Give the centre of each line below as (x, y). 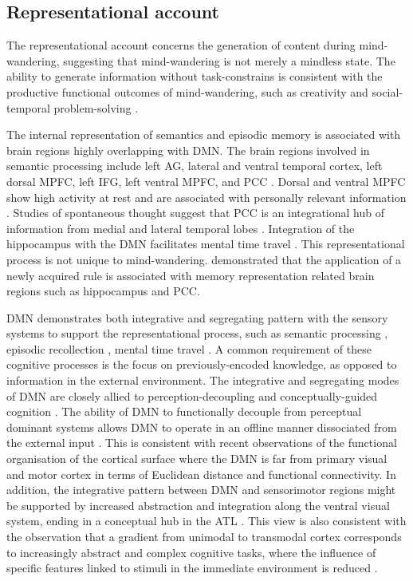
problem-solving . (96, 107)
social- (387, 91)
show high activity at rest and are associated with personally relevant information (206, 197)
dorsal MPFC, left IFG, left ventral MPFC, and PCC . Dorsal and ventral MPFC (206, 181)
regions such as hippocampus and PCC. (103, 291)
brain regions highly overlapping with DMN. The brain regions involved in (188, 150)
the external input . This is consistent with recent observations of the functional (202, 443)
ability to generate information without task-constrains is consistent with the (195, 76)
